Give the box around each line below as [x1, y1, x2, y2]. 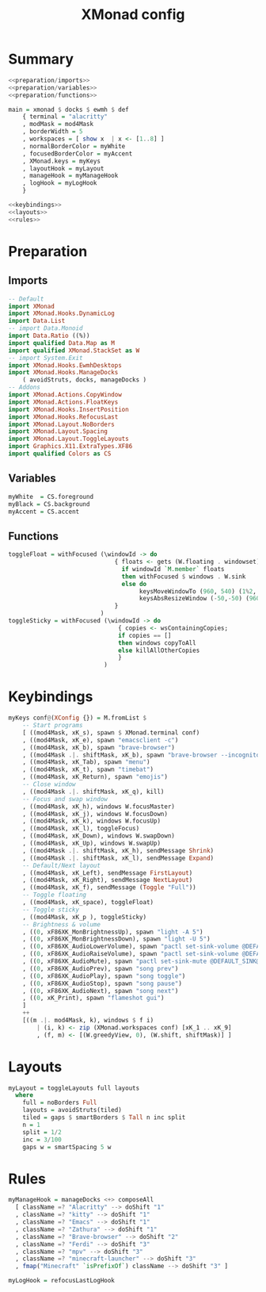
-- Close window [22, 780, 77, 788]
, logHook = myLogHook [22, 179, 97, 187]
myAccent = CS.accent [8, 508, 80, 516]
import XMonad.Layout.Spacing [8, 427, 108, 435]
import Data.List [8, 317, 66, 325]
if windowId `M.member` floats [121, 565, 225, 573]
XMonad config [81, 6, 185, 24]
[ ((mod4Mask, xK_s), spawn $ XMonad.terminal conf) [22, 728, 200, 737]
